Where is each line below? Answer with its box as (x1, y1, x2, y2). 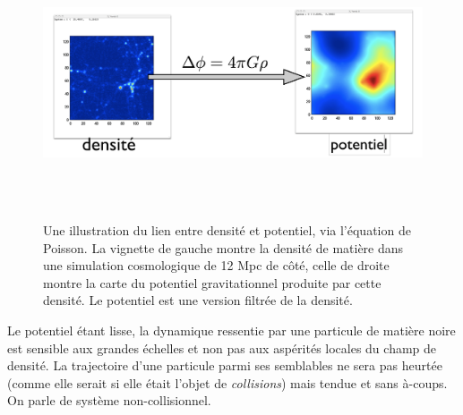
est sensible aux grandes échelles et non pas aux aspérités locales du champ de (7, 338, 437, 357)
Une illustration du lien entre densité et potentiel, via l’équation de (43, 220, 411, 239)
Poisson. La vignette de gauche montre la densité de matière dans (43, 238, 404, 257)
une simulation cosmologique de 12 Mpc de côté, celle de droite (43, 256, 390, 275)
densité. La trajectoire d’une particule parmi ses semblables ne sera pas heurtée (7, 356, 442, 375)
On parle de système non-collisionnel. (7, 391, 211, 410)
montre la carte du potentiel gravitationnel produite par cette (43, 273, 382, 292)
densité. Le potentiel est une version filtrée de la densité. (43, 291, 353, 309)
